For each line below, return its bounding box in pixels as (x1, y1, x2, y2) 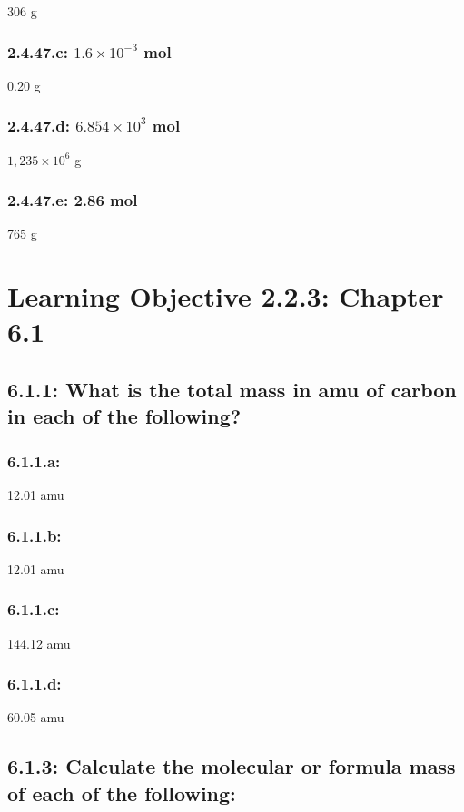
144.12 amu (7, 633, 71, 652)
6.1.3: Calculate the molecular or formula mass (7, 752, 456, 780)
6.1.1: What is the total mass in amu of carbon (7, 375, 457, 403)
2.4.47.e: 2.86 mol (7, 189, 138, 211)
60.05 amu (7, 708, 64, 727)
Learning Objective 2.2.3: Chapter (7, 278, 444, 315)
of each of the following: (7, 778, 236, 807)
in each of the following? (7, 402, 242, 430)
